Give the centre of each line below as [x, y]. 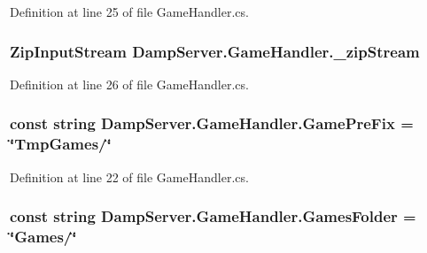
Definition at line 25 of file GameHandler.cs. [129, 11]
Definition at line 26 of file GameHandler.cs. [129, 84]
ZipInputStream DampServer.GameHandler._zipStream [215, 51]
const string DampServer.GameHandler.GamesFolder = [213, 216]
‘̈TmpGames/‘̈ [61, 144]
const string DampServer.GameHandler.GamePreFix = [212, 123]
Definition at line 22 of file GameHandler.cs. [129, 176]
